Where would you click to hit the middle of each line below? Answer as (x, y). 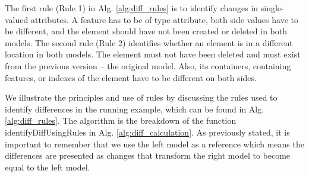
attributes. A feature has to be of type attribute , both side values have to (164, 19)
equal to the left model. (48, 167)
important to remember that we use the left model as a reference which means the (154, 144)
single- (272, 8)
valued (17, 19)
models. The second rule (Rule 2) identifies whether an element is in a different (149, 42)
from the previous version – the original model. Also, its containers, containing (148, 65)
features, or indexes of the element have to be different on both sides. (131, 77)
